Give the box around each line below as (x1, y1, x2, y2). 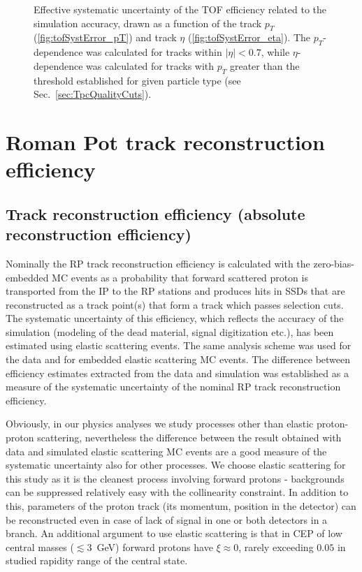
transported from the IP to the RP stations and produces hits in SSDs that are (6, 284, 345, 298)
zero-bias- (313, 256, 354, 270)
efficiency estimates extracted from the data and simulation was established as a (6, 365, 349, 380)
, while (261, 45, 290, 59)
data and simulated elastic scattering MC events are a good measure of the (6, 443, 327, 458)
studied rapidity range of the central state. (6, 553, 188, 568)
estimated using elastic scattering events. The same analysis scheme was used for (6, 338, 352, 353)
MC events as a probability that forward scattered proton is (52, 270, 308, 284)
